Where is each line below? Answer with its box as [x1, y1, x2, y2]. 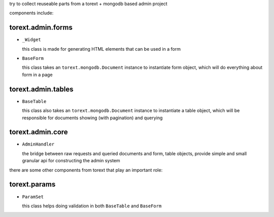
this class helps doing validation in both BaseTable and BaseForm [22, 203, 162, 209]
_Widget [22, 37, 42, 43]
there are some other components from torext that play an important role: [9, 167, 163, 173]
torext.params [9, 180, 56, 189]
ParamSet [22, 194, 44, 200]
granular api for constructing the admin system [22, 158, 120, 164]
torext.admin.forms [9, 23, 73, 32]
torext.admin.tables [9, 85, 74, 93]
